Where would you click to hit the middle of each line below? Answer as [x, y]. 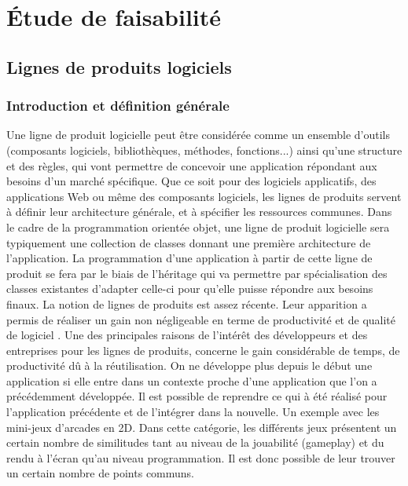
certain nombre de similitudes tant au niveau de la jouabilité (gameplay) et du [195, 442]
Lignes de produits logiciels [119, 66]
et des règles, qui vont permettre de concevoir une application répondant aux [192, 165]
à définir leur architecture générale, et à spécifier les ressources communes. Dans [199, 212]
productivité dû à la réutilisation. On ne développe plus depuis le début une [189, 365]
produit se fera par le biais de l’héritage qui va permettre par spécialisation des [197, 273]
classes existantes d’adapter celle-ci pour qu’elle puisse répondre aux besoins [190, 289]
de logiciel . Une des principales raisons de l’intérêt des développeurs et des [187, 335]
